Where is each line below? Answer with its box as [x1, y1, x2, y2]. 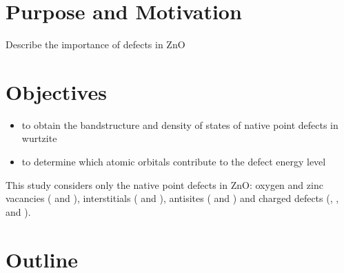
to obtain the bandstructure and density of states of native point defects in [21, 117, 338, 132]
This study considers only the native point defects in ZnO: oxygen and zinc [6, 177, 323, 192]
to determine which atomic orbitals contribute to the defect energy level [21, 154, 326, 169]
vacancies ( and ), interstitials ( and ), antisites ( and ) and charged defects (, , [6, 191, 339, 205]
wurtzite [21, 131, 57, 145]
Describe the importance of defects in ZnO [6, 37, 185, 52]
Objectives [6, 77, 107, 105]
